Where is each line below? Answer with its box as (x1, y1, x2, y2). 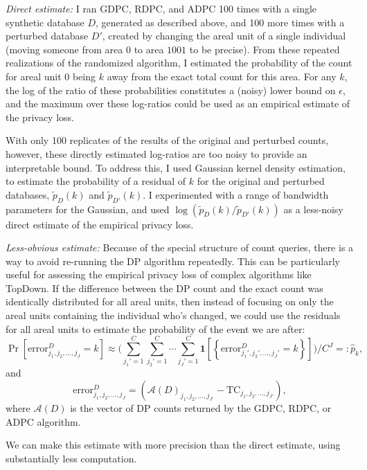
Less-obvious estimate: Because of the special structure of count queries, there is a (6, 240, 354, 255)
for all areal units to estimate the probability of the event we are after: (6, 321, 305, 336)
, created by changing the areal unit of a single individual (102, 28, 346, 43)
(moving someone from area (6, 42, 123, 56)
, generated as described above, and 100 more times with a (95, 15, 345, 29)
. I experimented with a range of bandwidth (143, 187, 329, 201)
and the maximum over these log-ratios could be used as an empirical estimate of (6, 96, 350, 111)
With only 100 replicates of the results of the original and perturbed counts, (6, 133, 329, 147)
